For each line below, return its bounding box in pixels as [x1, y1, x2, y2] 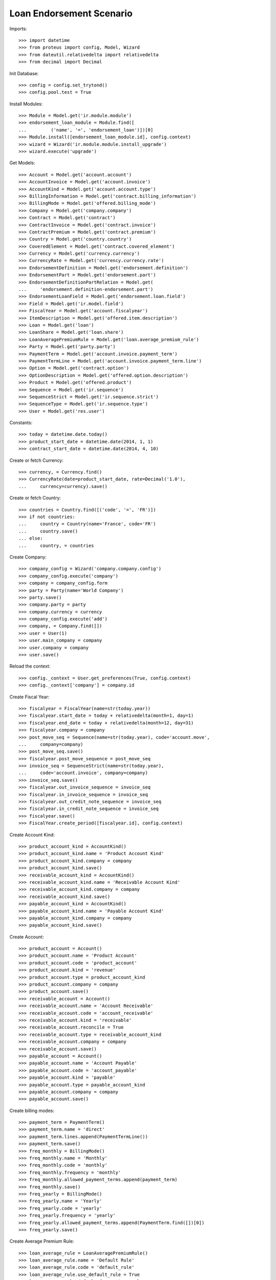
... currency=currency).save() [18, 483, 108, 489]
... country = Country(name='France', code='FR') [18, 521, 156, 527]
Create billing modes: [9, 1107, 55, 1114]
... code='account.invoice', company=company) [18, 770, 148, 776]
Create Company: [9, 553, 47, 560]
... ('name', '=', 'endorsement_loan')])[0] [18, 127, 153, 133]
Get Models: [9, 160, 35, 166]
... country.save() [18, 528, 78, 534]
